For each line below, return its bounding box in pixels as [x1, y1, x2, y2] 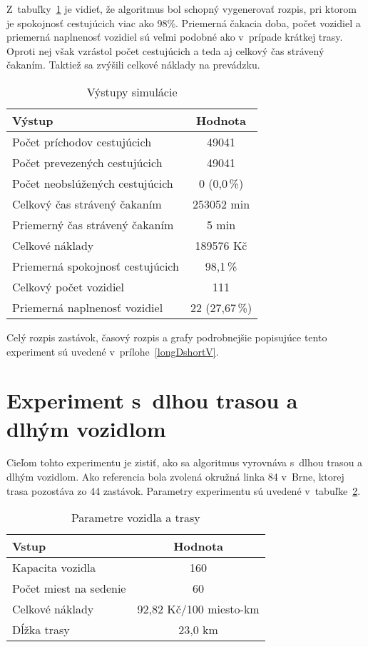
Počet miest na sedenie [12, 580, 126, 597]
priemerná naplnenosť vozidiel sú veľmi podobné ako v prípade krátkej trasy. [6, 29, 343, 44]
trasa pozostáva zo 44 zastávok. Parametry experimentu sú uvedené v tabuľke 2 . [6, 483, 361, 498]
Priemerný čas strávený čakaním [12, 216, 174, 233]
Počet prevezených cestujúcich [12, 154, 163, 171]
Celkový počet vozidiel [12, 278, 124, 295]
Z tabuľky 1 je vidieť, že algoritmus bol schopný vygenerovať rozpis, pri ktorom [6, 1, 357, 16]
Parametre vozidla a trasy [71, 509, 200, 526]
